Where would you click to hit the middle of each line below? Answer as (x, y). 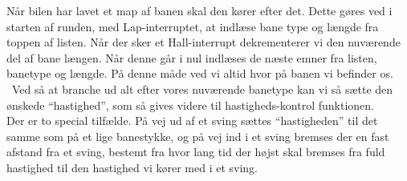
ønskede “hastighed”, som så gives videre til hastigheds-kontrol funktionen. (190, 105)
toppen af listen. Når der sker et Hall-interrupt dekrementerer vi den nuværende (203, 42)
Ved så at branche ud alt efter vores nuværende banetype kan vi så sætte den (202, 88)
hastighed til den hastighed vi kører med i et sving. (132, 167)
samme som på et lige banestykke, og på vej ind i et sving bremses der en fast (198, 136)
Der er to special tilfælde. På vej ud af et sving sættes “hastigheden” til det (192, 121)
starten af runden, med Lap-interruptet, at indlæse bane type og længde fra (193, 26)
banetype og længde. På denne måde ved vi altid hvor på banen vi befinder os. (200, 73)
